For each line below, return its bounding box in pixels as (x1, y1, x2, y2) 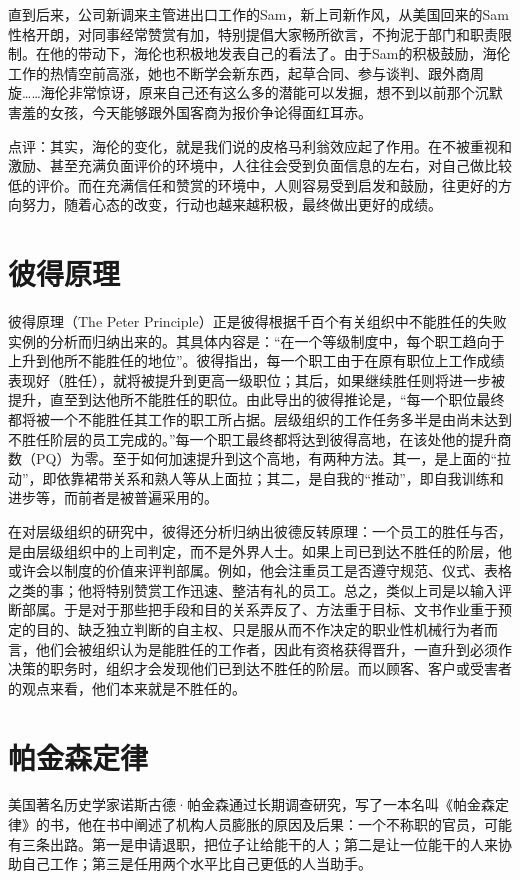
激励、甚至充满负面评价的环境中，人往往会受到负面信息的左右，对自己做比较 (8, 155, 512, 176)
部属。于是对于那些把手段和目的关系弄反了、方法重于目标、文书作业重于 (21, 599, 498, 620)
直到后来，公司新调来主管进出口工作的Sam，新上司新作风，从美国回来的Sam (8, 4, 509, 24)
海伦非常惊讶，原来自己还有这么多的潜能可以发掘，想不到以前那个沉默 (40, 82, 503, 103)
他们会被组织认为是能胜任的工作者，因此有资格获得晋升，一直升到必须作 (35, 638, 512, 659)
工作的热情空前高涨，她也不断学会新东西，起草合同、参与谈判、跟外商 (8, 62, 470, 83)
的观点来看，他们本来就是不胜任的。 (8, 677, 246, 698)
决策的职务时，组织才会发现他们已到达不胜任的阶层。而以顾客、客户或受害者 (8, 658, 512, 679)
